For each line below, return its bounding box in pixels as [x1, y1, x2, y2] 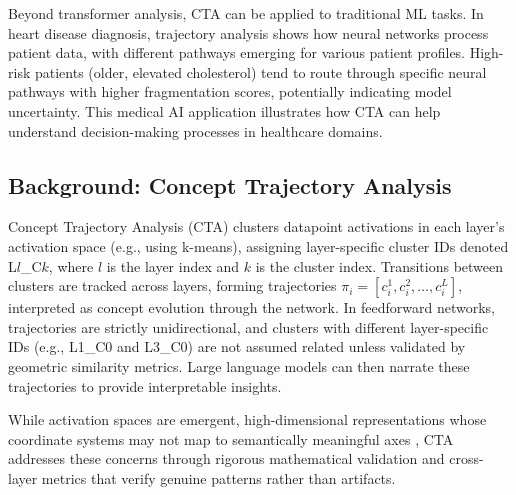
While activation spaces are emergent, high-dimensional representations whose [8, 409, 487, 430]
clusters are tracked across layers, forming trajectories [8, 275, 337, 296]
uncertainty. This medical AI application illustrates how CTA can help [8, 100, 441, 121]
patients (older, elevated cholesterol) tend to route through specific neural [34, 61, 487, 82]
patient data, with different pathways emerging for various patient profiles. [8, 42, 466, 63]
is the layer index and [106, 255, 240, 276]
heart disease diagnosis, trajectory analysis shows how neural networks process [8, 22, 489, 43]
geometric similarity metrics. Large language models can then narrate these [8, 355, 470, 376]
